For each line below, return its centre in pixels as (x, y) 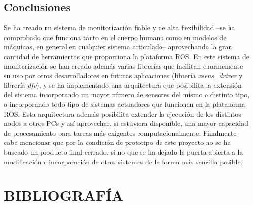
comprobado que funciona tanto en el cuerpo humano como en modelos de (115, 37)
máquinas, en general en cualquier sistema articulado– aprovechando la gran (118, 47)
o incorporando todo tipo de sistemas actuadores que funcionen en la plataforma (125, 104)
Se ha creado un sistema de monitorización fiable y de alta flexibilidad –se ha (120, 28)
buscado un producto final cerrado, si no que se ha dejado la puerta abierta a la (124, 152)
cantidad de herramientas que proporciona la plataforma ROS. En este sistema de (127, 56)
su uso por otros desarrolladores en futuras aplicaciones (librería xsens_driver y (123, 75)
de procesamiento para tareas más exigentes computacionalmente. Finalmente (120, 133)
